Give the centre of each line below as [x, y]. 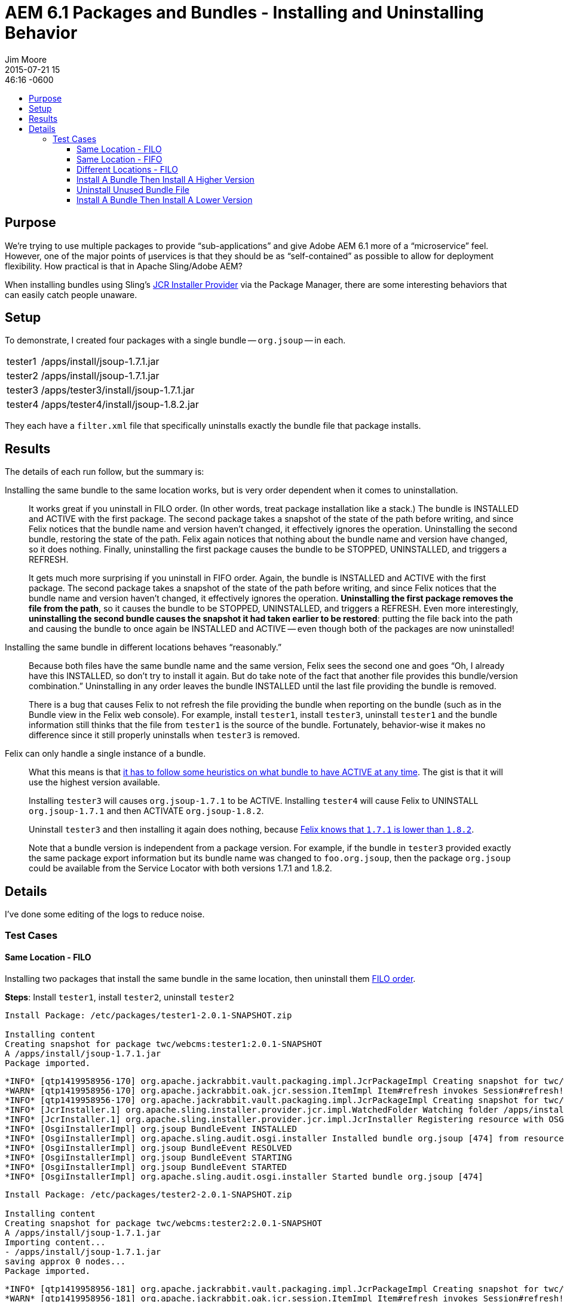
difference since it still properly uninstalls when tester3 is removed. [164, 735]
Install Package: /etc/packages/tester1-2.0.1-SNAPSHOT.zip [148, 1015]
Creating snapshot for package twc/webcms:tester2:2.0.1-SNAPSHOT [164, 1223]
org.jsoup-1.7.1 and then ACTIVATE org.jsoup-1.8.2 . [146, 811]
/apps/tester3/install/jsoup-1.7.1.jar [118, 390]
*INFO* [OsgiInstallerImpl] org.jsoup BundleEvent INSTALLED [151, 1128]
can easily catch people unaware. [71, 294]
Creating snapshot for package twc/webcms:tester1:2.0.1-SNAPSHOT [164, 1044]
